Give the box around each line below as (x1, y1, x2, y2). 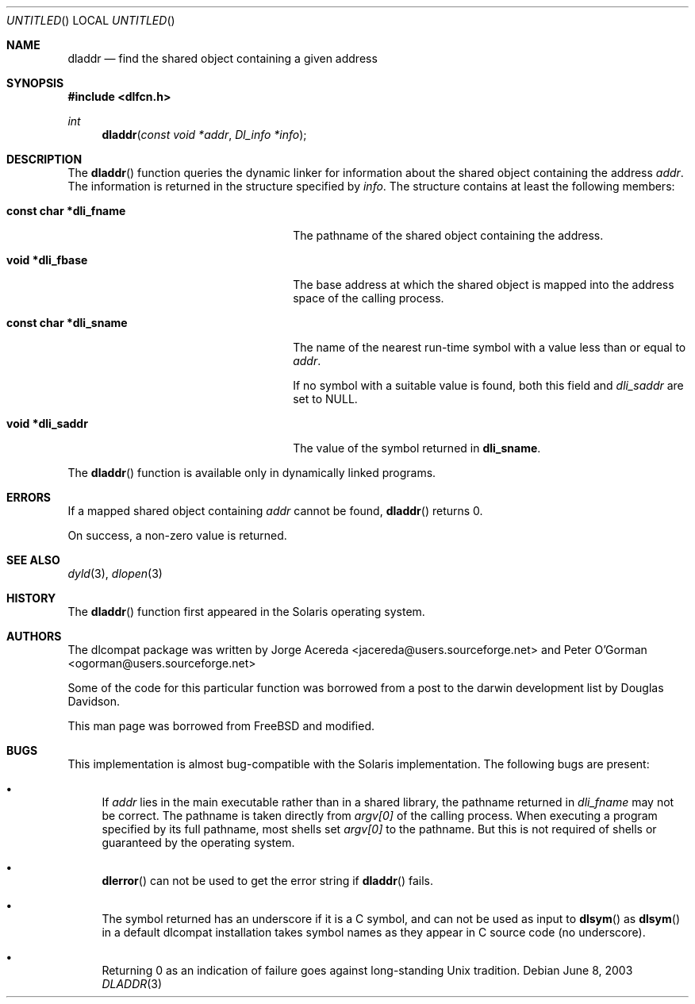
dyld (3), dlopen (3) (67, 567, 163, 580)
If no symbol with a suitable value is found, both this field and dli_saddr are (293, 379, 684, 392)
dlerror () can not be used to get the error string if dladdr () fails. (102, 874, 434, 887)
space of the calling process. (293, 291, 444, 305)
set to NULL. (293, 392, 358, 406)
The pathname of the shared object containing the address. (293, 229, 604, 242)
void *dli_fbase (6, 253, 88, 267)
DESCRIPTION (6, 152, 83, 166)
